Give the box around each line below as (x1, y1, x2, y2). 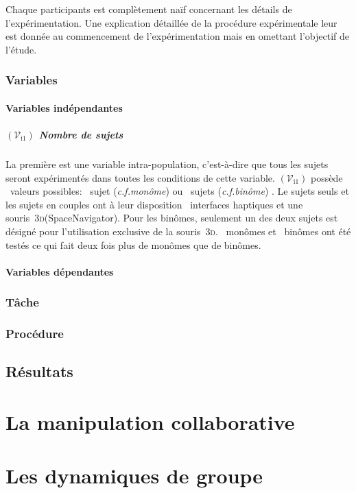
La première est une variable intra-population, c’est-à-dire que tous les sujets (5, 156, 329, 171)
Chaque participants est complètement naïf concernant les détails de (5, 2, 292, 16)
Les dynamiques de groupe (5, 461, 263, 490)
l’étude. (5, 42, 37, 56)
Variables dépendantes (5, 264, 114, 278)
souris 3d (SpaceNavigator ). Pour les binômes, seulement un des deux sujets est (5, 211, 338, 225)
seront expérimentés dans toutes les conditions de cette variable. (5, 170, 275, 184)
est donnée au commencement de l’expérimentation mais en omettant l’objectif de (5, 29, 350, 43)
